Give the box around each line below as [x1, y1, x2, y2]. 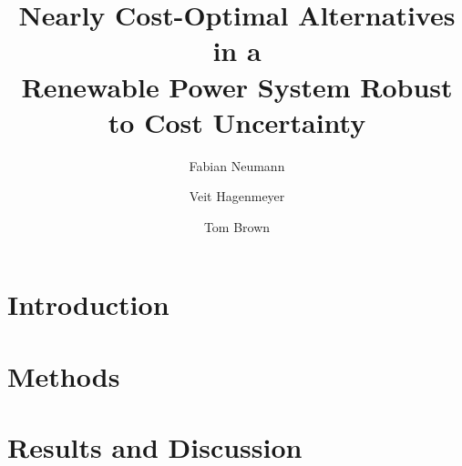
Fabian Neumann [189, 156, 285, 175]
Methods [7, 357, 120, 394]
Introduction [7, 286, 169, 323]
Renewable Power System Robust [21, 67, 453, 105]
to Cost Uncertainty [108, 103, 366, 140]
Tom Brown [203, 217, 271, 236]
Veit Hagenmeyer [189, 187, 285, 206]
